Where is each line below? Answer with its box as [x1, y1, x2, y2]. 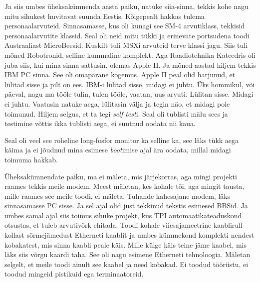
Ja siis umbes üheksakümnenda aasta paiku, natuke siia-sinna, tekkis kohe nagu [4, 1, 249, 11]
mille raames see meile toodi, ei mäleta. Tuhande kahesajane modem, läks [4, 190, 231, 201]
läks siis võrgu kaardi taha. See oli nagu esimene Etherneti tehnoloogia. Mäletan [4, 249, 251, 260]
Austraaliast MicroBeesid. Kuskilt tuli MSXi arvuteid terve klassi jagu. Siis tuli [4, 40, 248, 50]
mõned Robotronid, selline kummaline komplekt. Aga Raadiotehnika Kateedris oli [4, 49, 256, 60]
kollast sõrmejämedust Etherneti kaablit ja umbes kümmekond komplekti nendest [4, 230, 255, 240]
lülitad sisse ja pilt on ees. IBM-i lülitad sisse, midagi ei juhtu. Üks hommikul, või [4, 79, 255, 89]
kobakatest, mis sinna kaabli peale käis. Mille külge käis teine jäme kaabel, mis [4, 239, 247, 250]
